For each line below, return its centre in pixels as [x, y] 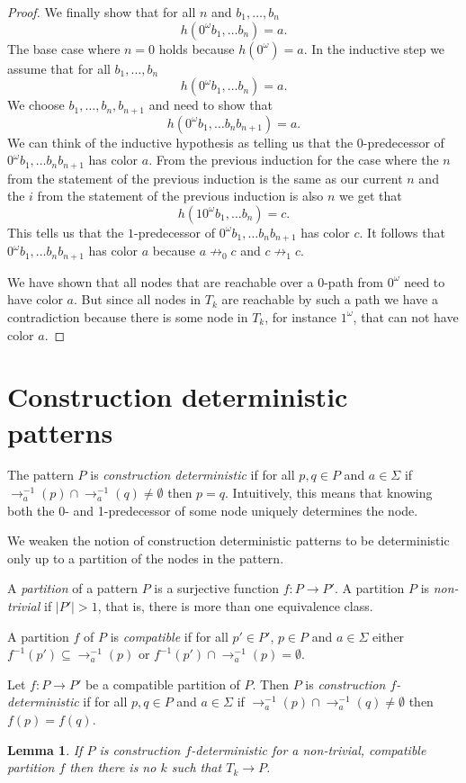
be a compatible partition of [162, 684]
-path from [354, 281]
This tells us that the [66, 232]
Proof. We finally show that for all [102, 12]
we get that [371, 196]
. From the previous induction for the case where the [294, 160]
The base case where [64, 48]
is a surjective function [217, 588]
